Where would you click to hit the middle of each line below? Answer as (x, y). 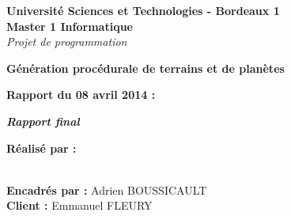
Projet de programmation (67, 42)
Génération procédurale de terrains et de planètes (145, 68)
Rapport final (43, 121)
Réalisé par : (42, 148)
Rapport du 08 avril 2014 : (81, 95)
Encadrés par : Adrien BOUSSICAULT (107, 189)
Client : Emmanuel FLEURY (79, 205)
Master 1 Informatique (70, 26)
